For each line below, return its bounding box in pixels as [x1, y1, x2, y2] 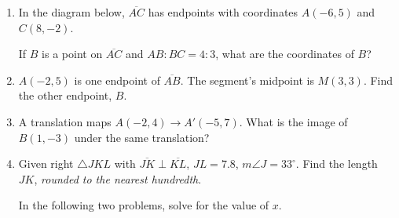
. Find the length [295, 155, 378, 172]
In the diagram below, [18, 4, 125, 20]
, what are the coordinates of [215, 45, 354, 62]
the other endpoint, [18, 87, 112, 104]
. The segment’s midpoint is [180, 71, 314, 88]
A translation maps [18, 113, 112, 129]
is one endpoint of [74, 71, 160, 88]
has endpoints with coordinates [148, 4, 298, 20]
